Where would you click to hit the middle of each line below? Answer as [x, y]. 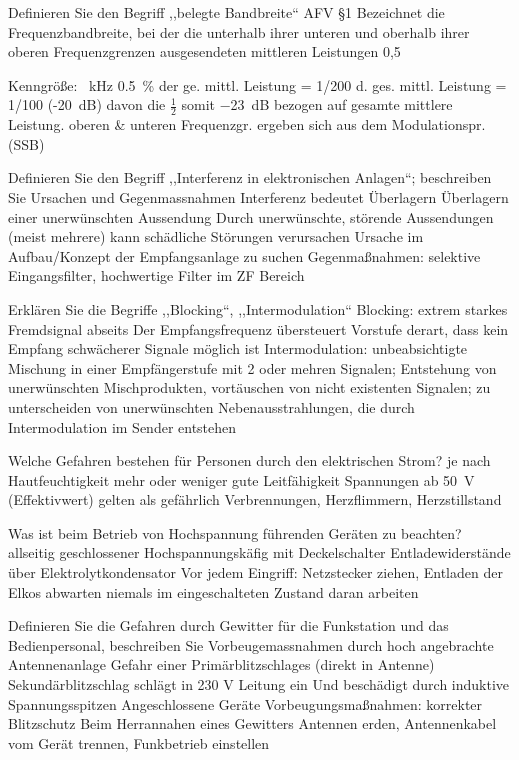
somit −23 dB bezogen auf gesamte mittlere [317, 104]
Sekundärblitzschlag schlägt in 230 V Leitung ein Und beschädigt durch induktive [259, 684]
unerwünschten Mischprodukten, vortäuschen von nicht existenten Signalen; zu [249, 387]
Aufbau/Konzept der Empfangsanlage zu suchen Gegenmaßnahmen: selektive [244, 255]
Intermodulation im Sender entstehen [122, 426]
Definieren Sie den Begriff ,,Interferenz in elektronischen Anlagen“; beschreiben [250, 177]
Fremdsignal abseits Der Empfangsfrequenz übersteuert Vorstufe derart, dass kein [258, 328]
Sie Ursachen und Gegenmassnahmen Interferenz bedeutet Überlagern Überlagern [258, 196]
